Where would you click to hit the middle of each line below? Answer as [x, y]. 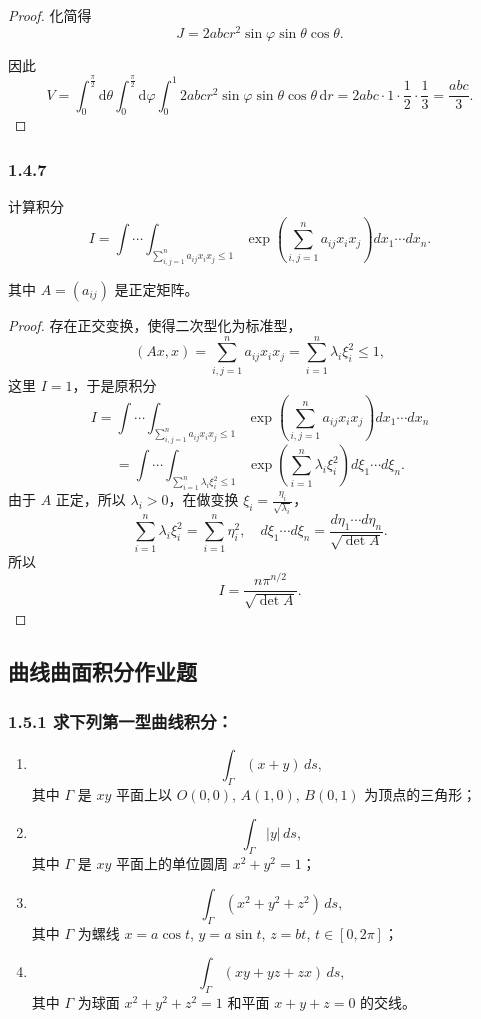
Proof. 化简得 [50, 15]
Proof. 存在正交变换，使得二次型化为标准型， [155, 324]
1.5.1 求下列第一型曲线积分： [120, 720]
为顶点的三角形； [420, 793]
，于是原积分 [114, 384]
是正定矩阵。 [156, 288]
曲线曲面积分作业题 [102, 671]
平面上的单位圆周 [171, 863]
